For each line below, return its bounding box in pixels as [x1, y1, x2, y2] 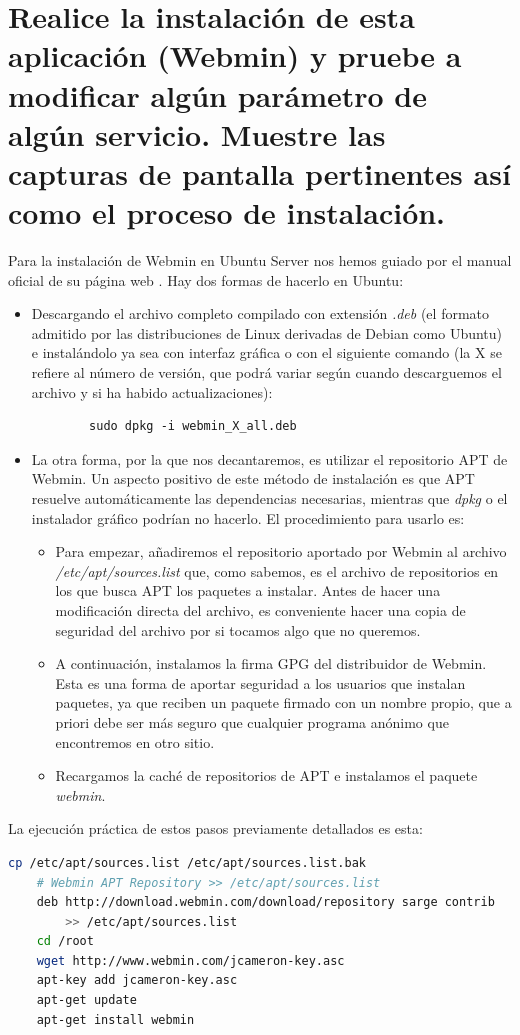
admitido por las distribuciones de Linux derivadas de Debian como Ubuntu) [31, 322, 503, 343]
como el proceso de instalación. [8, 192, 446, 233]
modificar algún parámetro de [8, 74, 427, 115]
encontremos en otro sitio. [55, 731, 215, 752]
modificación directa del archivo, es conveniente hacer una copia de [55, 599, 466, 620]
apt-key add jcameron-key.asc [36, 973, 238, 988]
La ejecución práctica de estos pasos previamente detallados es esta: [8, 818, 423, 839]
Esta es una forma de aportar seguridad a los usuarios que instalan [55, 672, 466, 693]
